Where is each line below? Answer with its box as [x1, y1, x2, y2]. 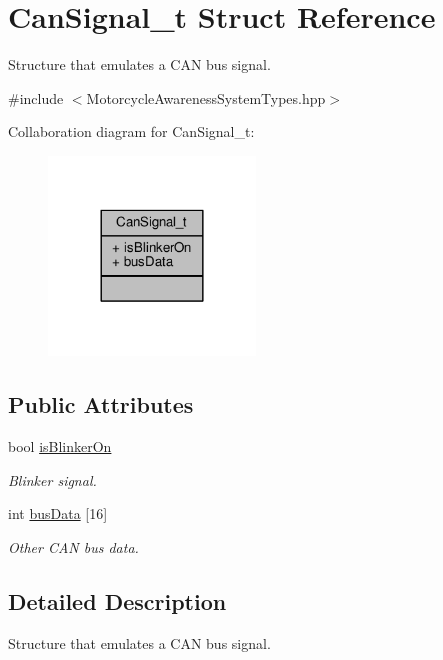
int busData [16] [8, 503, 108, 524]
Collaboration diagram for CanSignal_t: [8, 121, 255, 142]
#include [8, 87, 64, 108]
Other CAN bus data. [8, 536, 139, 557]
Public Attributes [8, 389, 194, 420]
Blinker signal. [8, 469, 97, 490]
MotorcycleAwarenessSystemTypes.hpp [86, 87, 326, 108]
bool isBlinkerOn [8, 436, 112, 457]
